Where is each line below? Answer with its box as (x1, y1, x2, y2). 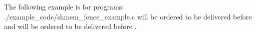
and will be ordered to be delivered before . (4, 21, 137, 31)
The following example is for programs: (4, 1, 124, 11)
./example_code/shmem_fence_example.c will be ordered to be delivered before (4, 11, 252, 21)
